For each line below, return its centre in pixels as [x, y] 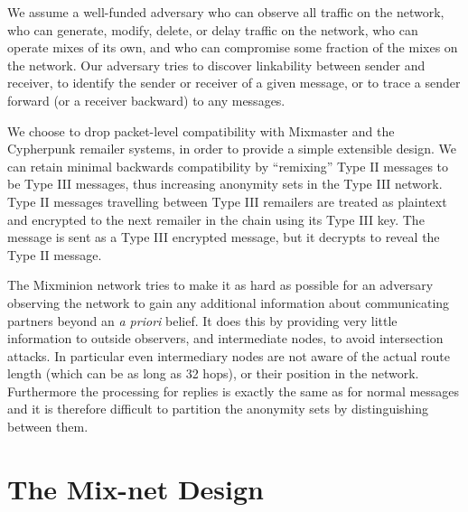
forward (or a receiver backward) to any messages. [146, 100]
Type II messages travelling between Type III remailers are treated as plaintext [227, 201]
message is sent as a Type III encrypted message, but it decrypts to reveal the [224, 237]
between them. [48, 427]
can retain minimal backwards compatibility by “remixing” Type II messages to [228, 166]
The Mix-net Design [136, 488]
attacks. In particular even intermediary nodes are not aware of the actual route [229, 355]
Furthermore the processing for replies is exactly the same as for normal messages [234, 391]
